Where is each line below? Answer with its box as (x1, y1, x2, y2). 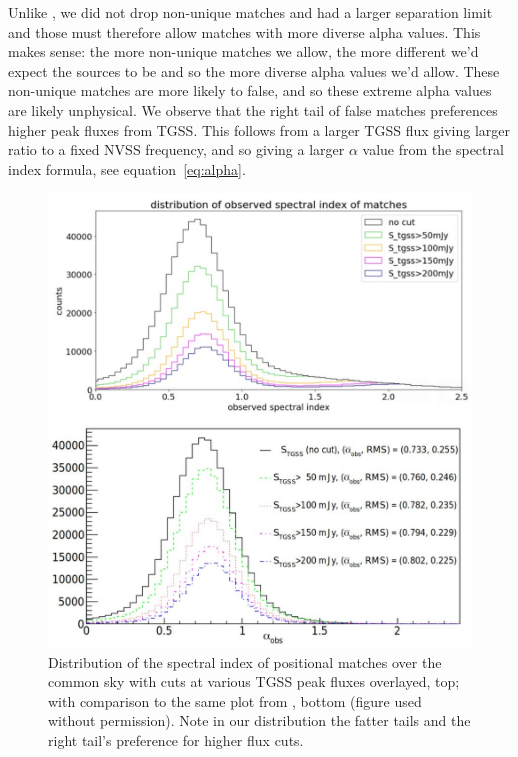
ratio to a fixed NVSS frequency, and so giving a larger (8, 139, 345, 160)
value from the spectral (362, 139, 504, 160)
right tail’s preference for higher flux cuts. (48, 729, 304, 750)
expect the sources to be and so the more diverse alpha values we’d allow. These (8, 60, 500, 81)
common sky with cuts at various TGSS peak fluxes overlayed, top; (48, 671, 460, 692)
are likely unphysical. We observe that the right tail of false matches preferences (8, 99, 498, 120)
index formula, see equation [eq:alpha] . (8, 158, 246, 179)
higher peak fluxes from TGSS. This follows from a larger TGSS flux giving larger (8, 119, 511, 140)
